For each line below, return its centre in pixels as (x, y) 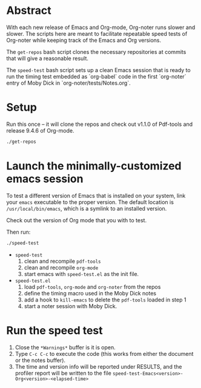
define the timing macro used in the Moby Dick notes (90, 293)
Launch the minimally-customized (94, 166)
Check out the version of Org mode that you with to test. (77, 220)
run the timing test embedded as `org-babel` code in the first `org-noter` (96, 76)
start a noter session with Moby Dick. (71, 306)
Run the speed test (54, 330)
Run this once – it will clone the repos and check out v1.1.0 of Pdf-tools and (100, 124)
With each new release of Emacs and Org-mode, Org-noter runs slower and (101, 27)
